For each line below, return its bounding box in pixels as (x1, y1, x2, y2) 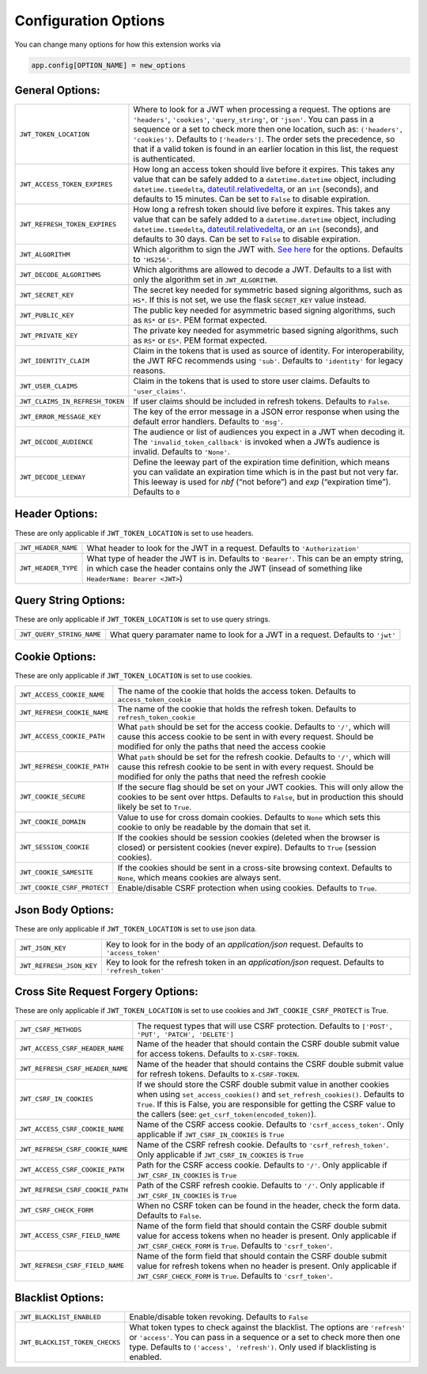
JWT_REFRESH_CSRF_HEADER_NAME (19, 1065, 128, 1073)
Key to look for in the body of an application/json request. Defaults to (105, 939, 364, 950)
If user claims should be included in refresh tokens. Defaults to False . (133, 396, 391, 407)
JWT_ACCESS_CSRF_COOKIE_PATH (19, 1166, 125, 1175)
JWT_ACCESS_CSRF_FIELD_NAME (19, 1232, 121, 1240)
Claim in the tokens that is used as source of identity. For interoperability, (133, 345, 405, 356)
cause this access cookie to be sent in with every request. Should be (117, 731, 374, 742)
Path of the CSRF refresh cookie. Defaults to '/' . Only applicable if (137, 1179, 385, 1190)
